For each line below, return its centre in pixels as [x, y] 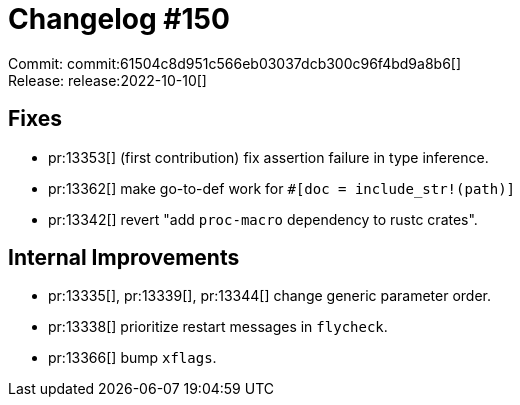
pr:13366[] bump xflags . [132, 358]
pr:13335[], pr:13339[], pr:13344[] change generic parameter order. [270, 296]
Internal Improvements [124, 258]
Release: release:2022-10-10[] [107, 80]
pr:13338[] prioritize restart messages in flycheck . [218, 327]
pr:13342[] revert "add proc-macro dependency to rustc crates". [263, 219]
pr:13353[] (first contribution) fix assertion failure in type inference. [268, 157]
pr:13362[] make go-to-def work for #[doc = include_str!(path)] [282, 188]
